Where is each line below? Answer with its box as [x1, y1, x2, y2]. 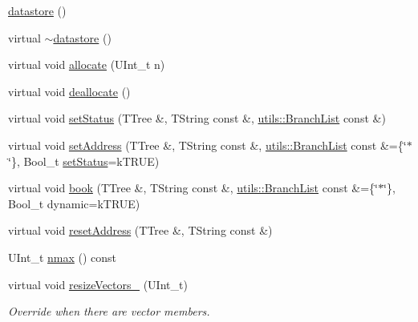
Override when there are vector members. [8, 303, 210, 320]
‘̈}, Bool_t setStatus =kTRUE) [8, 152, 160, 169]
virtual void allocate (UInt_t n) [8, 56, 165, 73]
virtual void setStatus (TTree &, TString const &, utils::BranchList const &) [8, 110, 386, 127]
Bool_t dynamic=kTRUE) [8, 195, 140, 211]
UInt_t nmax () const [8, 248, 117, 265]
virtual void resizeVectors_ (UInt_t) [8, 276, 188, 292]
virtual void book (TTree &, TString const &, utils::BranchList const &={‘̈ [8, 179, 378, 196]
